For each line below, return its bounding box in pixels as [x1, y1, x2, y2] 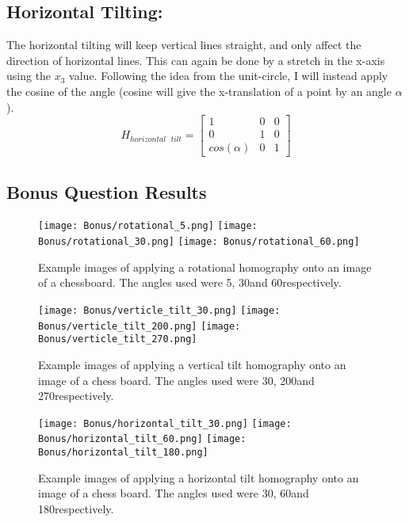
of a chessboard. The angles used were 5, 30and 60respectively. [38, 274, 342, 291]
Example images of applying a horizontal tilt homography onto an [38, 469, 359, 486]
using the [6, 67, 52, 84]
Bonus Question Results [6, 179, 207, 204]
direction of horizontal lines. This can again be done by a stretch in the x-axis [6, 51, 385, 68]
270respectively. [38, 387, 114, 404]
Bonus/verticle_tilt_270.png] [38, 333, 197, 345]
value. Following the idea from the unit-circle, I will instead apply [69, 67, 388, 84]
